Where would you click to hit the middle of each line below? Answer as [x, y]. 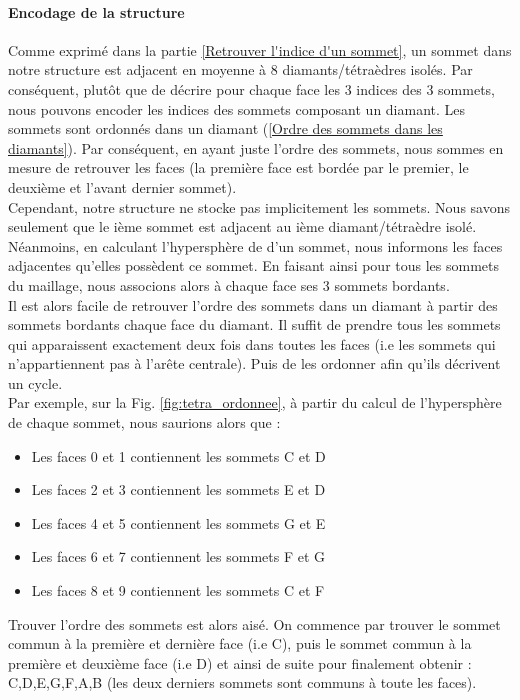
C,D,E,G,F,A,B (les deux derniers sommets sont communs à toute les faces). [242, 682]
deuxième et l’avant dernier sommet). [122, 186]
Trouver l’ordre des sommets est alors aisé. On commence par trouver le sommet [254, 623]
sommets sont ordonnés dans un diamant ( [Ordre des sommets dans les [225, 128]
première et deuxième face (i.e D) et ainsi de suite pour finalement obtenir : [240, 662]
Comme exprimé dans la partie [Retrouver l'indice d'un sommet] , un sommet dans [260, 49]
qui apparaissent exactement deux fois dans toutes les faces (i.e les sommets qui [252, 343]
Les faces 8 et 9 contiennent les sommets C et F [178, 590]
